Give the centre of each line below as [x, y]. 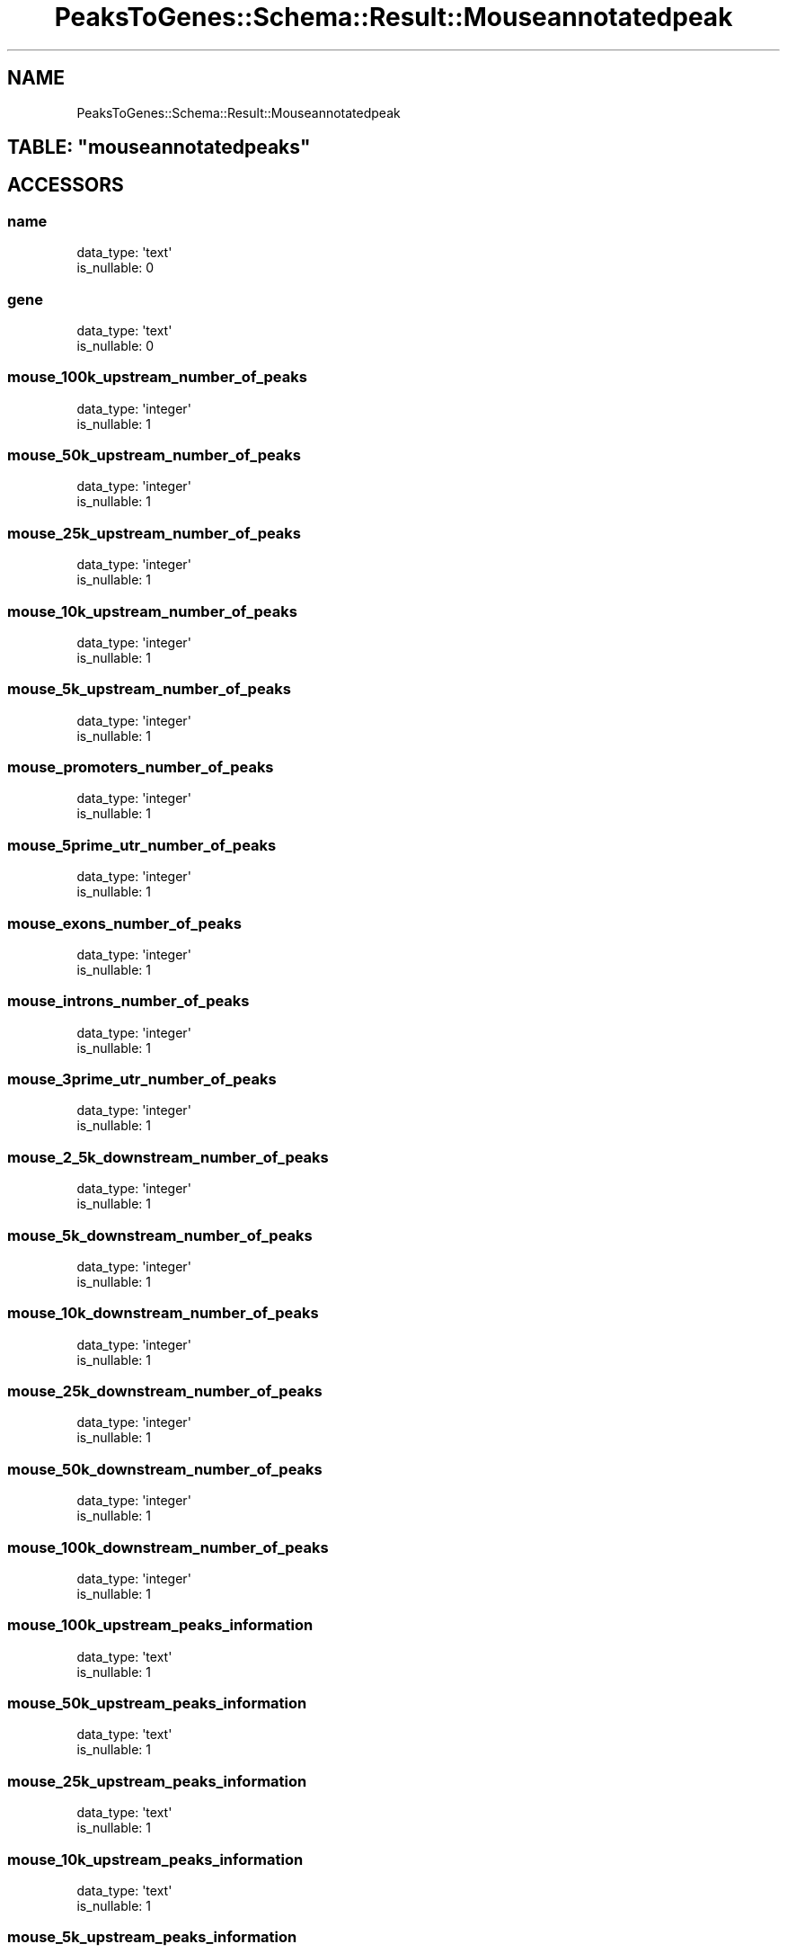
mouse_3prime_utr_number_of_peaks [142, 1079]
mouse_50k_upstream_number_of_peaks [154, 455]
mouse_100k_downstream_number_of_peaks [168, 1547]
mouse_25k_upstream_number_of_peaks [155, 533]
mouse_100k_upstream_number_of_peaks [157, 377]
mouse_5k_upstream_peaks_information [152, 1937]
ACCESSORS [66, 185]
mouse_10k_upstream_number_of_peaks [152, 611]
